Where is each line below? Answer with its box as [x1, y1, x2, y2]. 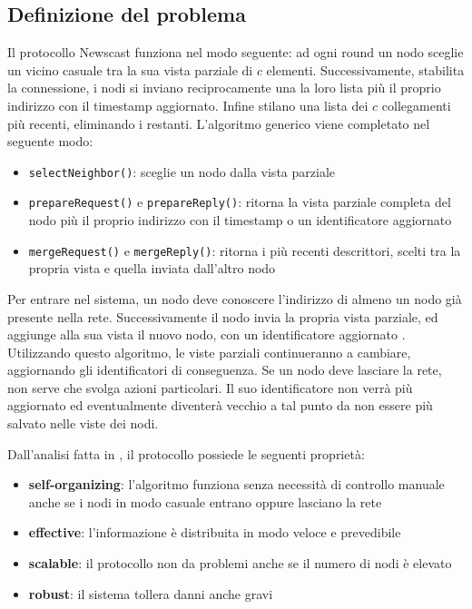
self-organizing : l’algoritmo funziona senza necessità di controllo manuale [28, 475, 445, 494]
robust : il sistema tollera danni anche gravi [28, 584, 273, 603]
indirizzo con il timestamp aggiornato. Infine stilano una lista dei [7, 95, 369, 114]
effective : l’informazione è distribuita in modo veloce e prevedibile [28, 523, 401, 542]
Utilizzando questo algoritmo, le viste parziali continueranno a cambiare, [7, 342, 411, 361]
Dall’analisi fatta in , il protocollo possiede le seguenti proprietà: [7, 444, 365, 463]
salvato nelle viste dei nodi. [7, 414, 159, 433]
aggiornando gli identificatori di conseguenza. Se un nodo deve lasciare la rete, [7, 360, 442, 379]
